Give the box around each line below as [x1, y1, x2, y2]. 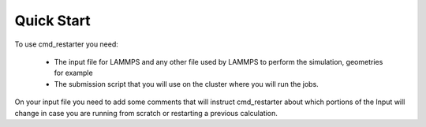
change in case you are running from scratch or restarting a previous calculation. [14, 108, 278, 118]
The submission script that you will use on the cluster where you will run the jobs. [54, 79, 319, 88]
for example [54, 68, 94, 78]
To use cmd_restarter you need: [14, 39, 118, 49]
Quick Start [14, 12, 91, 29]
